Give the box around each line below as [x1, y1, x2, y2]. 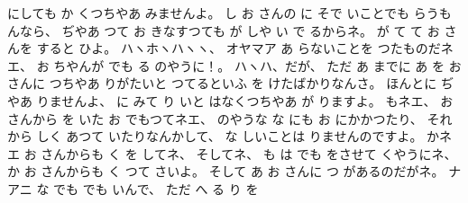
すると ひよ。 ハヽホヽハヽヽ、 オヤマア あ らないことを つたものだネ [36, 39, 454, 57]
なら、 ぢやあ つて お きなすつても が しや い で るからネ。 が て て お [19, 21, 440, 40]
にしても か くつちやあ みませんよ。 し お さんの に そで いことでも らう [7, 4, 439, 22]
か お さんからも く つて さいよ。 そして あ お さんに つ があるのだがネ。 [7, 162, 445, 181]
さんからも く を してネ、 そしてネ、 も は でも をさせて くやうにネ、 [41, 144, 457, 163]
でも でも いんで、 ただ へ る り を [53, 179, 259, 198]
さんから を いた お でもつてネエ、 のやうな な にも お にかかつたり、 [7, 109, 423, 128]
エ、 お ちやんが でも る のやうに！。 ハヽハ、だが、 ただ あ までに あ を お [7, 56, 462, 75]
